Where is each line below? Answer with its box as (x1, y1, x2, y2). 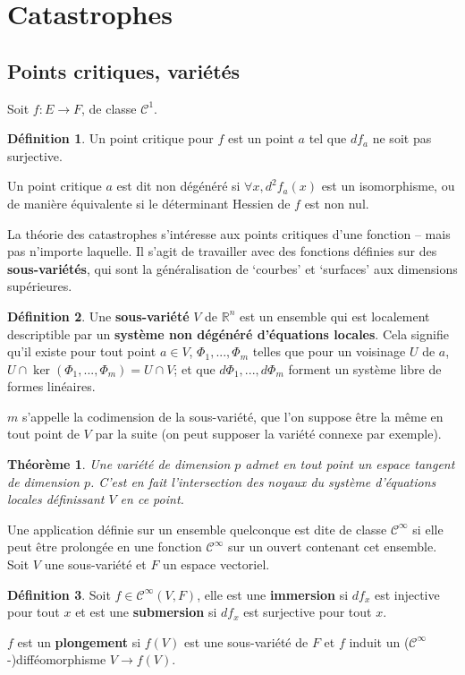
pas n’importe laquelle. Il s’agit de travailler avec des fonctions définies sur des (7, 242, 437, 261)
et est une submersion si (75, 602, 217, 621)
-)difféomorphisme (7, 650, 106, 669)
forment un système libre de (288, 359, 442, 378)
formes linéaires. (7, 377, 96, 396)
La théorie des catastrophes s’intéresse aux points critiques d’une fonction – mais (7, 224, 451, 243)
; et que (173, 359, 216, 378)
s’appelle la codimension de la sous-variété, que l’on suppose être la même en (21, 406, 444, 425)
